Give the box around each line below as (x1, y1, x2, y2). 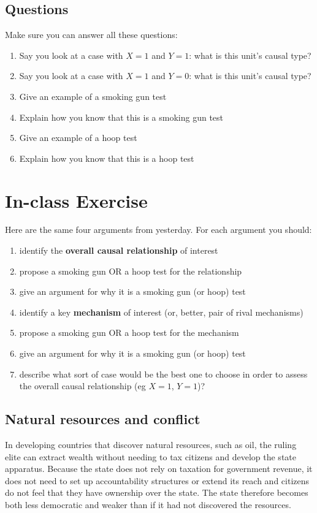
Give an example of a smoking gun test (19, 89, 167, 102)
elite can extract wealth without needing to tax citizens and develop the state (5, 450, 296, 463)
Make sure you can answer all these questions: (5, 28, 178, 41)
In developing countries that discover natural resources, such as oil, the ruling (5, 438, 297, 451)
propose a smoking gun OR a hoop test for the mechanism (19, 326, 239, 339)
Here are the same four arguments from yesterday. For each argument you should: (5, 223, 312, 236)
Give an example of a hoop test (19, 131, 137, 144)
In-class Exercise (5, 188, 148, 213)
